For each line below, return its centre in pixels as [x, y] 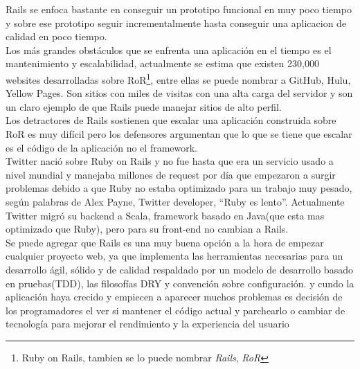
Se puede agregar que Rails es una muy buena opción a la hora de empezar [165, 242]
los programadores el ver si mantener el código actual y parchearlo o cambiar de [175, 310]
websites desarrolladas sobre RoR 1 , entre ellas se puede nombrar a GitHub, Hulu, [178, 78]
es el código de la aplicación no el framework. [102, 147]
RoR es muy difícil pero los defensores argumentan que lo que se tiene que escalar [179, 134]
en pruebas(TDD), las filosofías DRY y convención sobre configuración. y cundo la [180, 283]
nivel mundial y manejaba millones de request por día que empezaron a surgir [171, 174]
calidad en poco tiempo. [56, 36]
